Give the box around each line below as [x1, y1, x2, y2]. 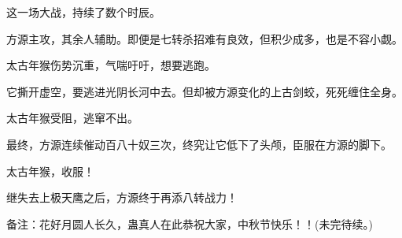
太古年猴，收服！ [6, 162, 94, 179]
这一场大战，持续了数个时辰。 [6, 4, 160, 20]
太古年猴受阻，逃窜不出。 [6, 110, 138, 126]
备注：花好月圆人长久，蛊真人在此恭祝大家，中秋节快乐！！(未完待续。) [6, 215, 373, 232]
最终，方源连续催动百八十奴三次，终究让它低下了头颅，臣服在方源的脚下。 [6, 136, 392, 152]
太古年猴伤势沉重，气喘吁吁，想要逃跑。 [6, 57, 216, 73]
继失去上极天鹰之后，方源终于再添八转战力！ [6, 189, 238, 206]
